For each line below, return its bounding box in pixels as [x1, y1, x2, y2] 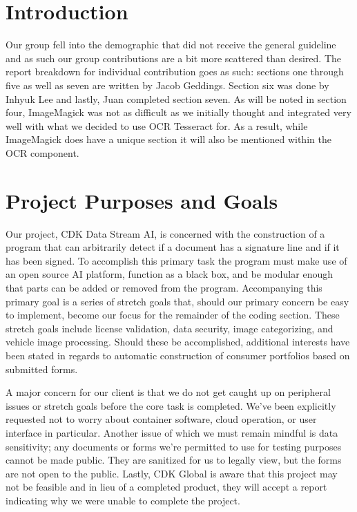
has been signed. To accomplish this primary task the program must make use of [6, 253, 347, 267]
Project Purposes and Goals [6, 186, 278, 214]
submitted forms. [6, 361, 78, 376]
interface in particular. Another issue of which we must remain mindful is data [6, 425, 338, 439]
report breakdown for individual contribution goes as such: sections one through [6, 64, 344, 79]
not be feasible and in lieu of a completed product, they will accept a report [6, 480, 327, 494]
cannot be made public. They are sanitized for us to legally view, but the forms [6, 453, 342, 467]
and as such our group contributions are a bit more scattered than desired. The [6, 50, 341, 65]
